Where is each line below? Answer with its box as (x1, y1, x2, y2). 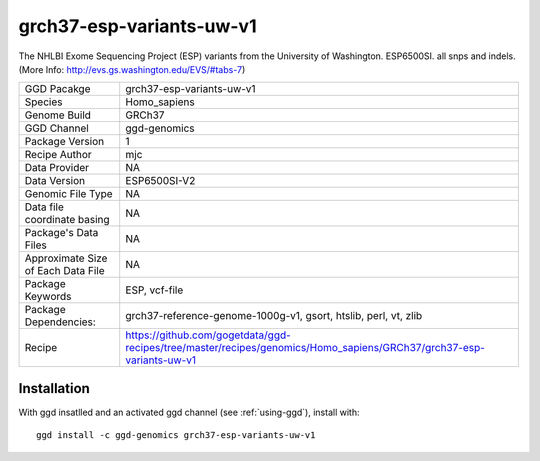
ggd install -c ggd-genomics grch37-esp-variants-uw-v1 (36, 430, 316, 441)
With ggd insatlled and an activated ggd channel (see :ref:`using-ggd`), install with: (18, 406, 360, 418)
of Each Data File (24, 264, 105, 278)
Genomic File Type (24, 187, 114, 201)
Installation (18, 380, 90, 397)
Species (24, 95, 63, 109)
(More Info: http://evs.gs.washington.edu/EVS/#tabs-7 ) (18, 63, 246, 75)
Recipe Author (24, 148, 92, 162)
